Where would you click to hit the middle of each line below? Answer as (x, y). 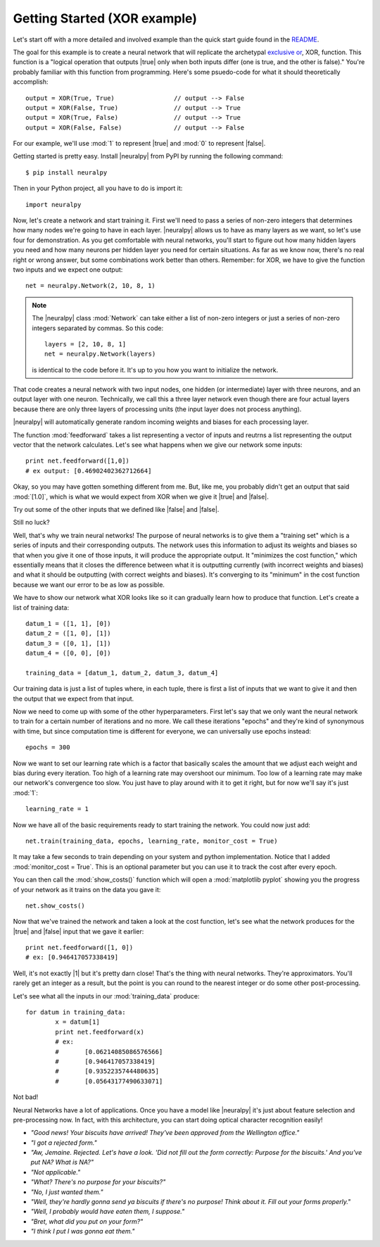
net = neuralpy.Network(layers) (100, 354)
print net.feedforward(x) (100, 1032)
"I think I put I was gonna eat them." (83, 1232)
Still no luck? (31, 522)
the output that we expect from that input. (74, 698)
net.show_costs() (55, 906)
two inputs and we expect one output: (68, 269)
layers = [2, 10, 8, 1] (85, 344)
